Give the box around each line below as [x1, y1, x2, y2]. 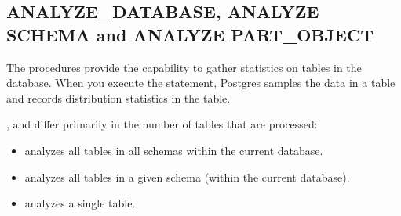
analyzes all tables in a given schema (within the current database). [24, 168, 350, 185]
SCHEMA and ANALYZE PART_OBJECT [6, 22, 374, 46]
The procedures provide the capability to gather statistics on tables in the [6, 59, 362, 75]
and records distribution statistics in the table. [6, 89, 231, 106]
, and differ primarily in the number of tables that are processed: [6, 116, 318, 132]
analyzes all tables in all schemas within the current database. [24, 142, 323, 158]
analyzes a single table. [24, 195, 136, 211]
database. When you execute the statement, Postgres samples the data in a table [6, 74, 396, 91]
